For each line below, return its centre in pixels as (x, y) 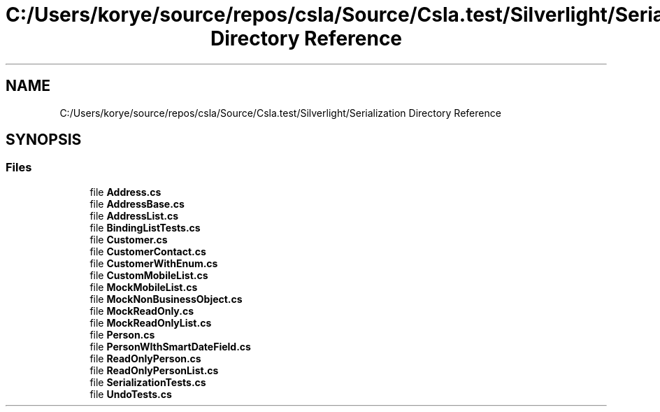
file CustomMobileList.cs (149, 275)
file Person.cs (122, 334)
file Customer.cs (129, 239)
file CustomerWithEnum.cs (154, 263)
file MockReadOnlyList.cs (151, 322)
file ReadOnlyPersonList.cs (154, 370)
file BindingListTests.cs (145, 227)
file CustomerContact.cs (148, 251)
